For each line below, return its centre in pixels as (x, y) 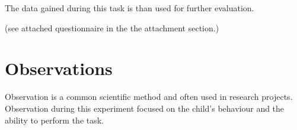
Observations (59, 68)
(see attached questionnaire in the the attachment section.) (112, 27)
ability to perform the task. (55, 120)
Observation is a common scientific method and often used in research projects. (149, 97)
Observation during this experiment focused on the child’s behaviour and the (145, 108)
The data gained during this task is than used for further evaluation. (130, 8)
